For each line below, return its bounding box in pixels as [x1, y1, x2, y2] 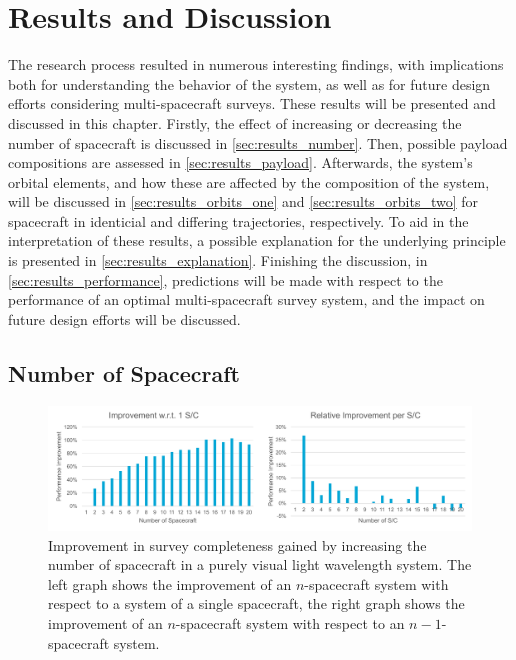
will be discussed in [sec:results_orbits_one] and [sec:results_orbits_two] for [8, 191, 479, 212]
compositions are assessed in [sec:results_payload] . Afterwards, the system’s [8, 152, 473, 173]
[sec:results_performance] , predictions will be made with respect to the [8, 269, 443, 290]
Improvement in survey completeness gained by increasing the [48, 534, 427, 555]
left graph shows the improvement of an [48, 573, 292, 594]
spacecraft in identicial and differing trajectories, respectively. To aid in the [8, 210, 469, 231]
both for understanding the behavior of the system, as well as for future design [8, 73, 491, 94]
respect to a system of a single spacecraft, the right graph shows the [48, 593, 465, 614]
